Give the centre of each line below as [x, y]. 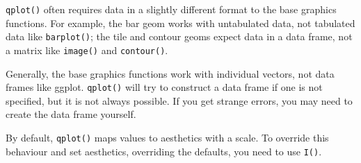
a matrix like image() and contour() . [87, 50]
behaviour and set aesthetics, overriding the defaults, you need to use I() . [164, 151]
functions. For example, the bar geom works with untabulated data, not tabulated [180, 23]
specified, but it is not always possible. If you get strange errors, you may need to [179, 100]
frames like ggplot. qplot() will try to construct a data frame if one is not [164, 87]
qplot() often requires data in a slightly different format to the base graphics [171, 9]
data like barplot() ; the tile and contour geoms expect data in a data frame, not [179, 36]
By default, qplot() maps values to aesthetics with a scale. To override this [167, 137]
